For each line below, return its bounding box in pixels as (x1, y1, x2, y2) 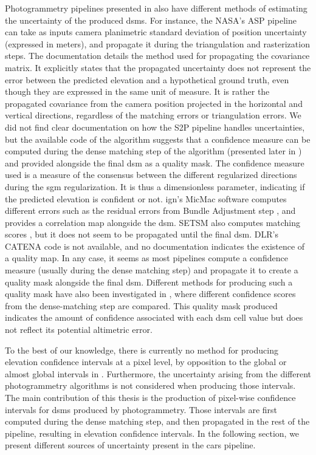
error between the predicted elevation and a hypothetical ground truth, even (5, 73, 289, 86)
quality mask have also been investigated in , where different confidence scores (5, 287, 296, 300)
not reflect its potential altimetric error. (5, 323, 153, 336)
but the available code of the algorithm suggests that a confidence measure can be (5, 132, 311, 145)
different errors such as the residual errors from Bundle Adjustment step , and (5, 204, 296, 217)
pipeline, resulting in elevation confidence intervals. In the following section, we (5, 426, 300, 439)
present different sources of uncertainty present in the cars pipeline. (5, 439, 256, 451)
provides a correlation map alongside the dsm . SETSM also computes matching (5, 216, 301, 228)
